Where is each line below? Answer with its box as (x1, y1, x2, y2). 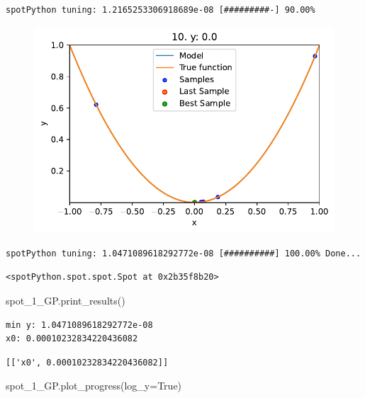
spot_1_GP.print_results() (6, 293, 125, 308)
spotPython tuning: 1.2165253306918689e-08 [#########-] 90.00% (6, 5, 315, 15)
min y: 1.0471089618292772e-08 (6, 319, 153, 330)
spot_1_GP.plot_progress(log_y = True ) (6, 378, 182, 393)
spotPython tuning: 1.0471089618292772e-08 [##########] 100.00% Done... (6, 248, 361, 258)
